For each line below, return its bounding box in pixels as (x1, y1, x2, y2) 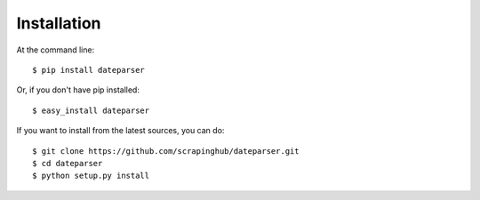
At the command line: (16, 44, 95, 55)
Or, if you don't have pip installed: (16, 84, 140, 95)
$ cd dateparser (32, 158, 103, 168)
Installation (16, 13, 101, 33)
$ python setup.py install (32, 171, 150, 181)
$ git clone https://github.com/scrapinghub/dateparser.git (32, 146, 300, 156)
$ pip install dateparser (32, 65, 146, 75)
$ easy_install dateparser (32, 105, 150, 116)
